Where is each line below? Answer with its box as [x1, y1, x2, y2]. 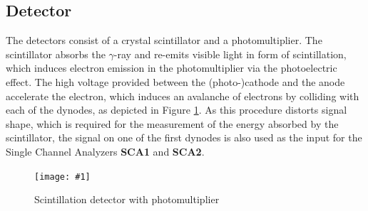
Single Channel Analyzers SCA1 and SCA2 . [6, 144, 205, 158]
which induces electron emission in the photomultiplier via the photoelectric [6, 60, 337, 75]
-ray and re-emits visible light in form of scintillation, [113, 46, 347, 61]
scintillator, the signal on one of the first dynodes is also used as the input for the [6, 130, 362, 145]
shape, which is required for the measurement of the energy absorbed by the [6, 116, 339, 131]
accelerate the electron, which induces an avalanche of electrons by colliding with [6, 88, 359, 103]
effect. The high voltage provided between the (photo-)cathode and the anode [6, 74, 345, 89]
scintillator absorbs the [6, 46, 106, 61]
